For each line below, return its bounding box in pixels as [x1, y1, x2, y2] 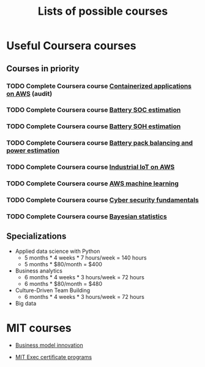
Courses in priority [6, 63, 80, 74]
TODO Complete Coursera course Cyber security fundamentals [6, 196, 199, 204]
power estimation [6, 146, 60, 155]
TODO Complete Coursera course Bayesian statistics [6, 212, 167, 220]
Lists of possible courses [37, 4, 168, 18]
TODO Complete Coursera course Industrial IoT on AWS [6, 163, 175, 171]
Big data [15, 299, 37, 307]
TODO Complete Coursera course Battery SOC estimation [6, 106, 181, 114]
